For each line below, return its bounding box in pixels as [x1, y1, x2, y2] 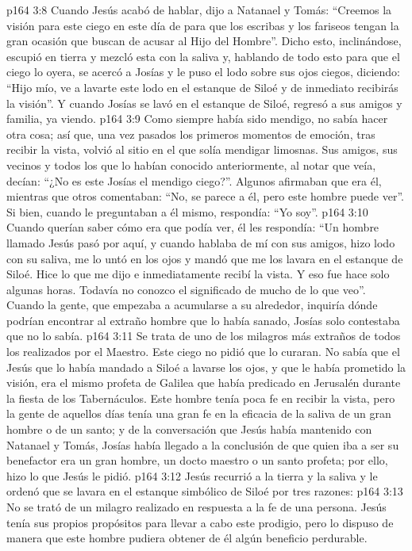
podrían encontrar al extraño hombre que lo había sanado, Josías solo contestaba [6, 312, 400, 328]
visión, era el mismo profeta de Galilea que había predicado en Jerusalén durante [6, 374, 401, 391]
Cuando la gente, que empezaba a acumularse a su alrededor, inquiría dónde [6, 297, 378, 313]
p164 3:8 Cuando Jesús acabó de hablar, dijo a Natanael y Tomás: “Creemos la [6, 2, 392, 17]
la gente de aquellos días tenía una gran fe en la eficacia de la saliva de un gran [6, 405, 391, 422]
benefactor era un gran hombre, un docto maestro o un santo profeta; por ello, [6, 452, 388, 469]
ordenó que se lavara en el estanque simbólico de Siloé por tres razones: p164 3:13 [6, 483, 403, 499]
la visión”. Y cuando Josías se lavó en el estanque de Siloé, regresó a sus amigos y [6, 94, 402, 111]
